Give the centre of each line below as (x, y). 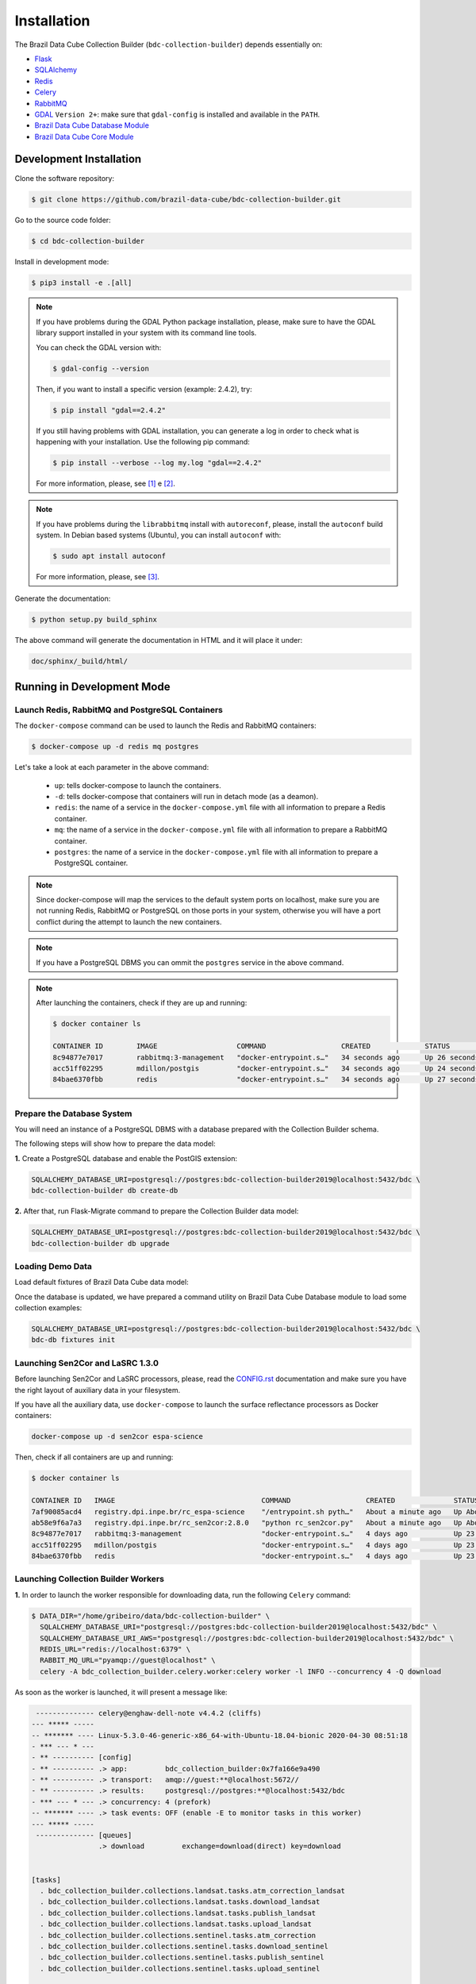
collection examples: (48, 1308)
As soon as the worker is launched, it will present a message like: (121, 1692)
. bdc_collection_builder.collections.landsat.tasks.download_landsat (180, 1902)
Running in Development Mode (92, 686)
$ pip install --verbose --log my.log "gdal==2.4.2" (157, 463)
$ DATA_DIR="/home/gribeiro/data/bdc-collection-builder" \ (151, 1616)
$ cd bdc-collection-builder (88, 241)
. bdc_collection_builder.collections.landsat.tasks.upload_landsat (176, 1924)
